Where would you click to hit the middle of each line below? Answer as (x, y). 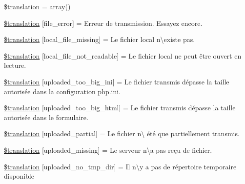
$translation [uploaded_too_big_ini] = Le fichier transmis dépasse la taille (117, 81)
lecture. (15, 65)
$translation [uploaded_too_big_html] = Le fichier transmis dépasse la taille (120, 108)
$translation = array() (37, 6)
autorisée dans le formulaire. (46, 117)
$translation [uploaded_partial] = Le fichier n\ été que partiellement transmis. (122, 133)
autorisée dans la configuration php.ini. (62, 91)
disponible (19, 176)
